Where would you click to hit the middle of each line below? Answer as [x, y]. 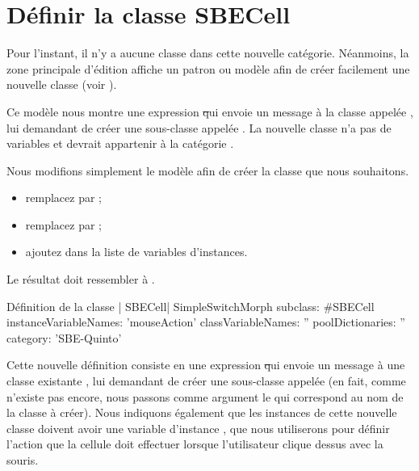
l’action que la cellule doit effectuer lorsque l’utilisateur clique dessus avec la [195, 444]
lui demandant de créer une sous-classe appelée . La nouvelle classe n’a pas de [199, 127]
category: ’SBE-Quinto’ [64, 337]
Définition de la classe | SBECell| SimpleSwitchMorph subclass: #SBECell [191, 306]
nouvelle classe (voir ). [62, 84]
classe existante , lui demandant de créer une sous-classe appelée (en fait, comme [206, 381]
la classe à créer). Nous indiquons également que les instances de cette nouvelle [202, 412]
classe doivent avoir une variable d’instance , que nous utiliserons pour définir [198, 428]
